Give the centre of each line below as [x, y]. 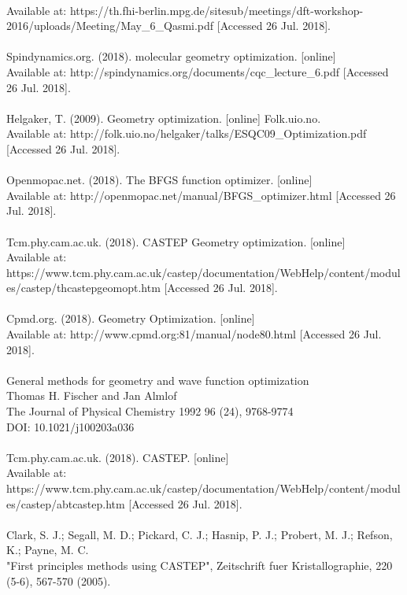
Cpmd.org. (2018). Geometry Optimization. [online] [131, 318]
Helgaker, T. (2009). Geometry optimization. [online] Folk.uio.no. [164, 118]
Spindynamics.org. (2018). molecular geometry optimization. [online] [171, 56]
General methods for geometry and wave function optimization [158, 380]
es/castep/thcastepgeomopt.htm [83, 288]
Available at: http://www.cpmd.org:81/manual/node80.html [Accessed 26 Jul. [194, 334]
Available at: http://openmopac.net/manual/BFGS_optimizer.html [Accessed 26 [201, 195]
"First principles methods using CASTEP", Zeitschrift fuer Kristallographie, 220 [200, 565]
